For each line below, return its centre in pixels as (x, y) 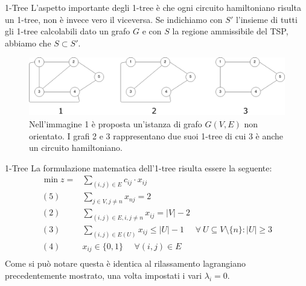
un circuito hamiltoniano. (76, 148)
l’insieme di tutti (266, 19)
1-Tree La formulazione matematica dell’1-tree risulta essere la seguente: (139, 167)
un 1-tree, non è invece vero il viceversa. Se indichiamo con (114, 19)
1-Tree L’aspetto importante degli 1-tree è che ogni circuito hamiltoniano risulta (153, 7)
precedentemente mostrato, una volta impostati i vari (104, 275)
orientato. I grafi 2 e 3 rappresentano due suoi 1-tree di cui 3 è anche (156, 135)
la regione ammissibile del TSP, (230, 31)
